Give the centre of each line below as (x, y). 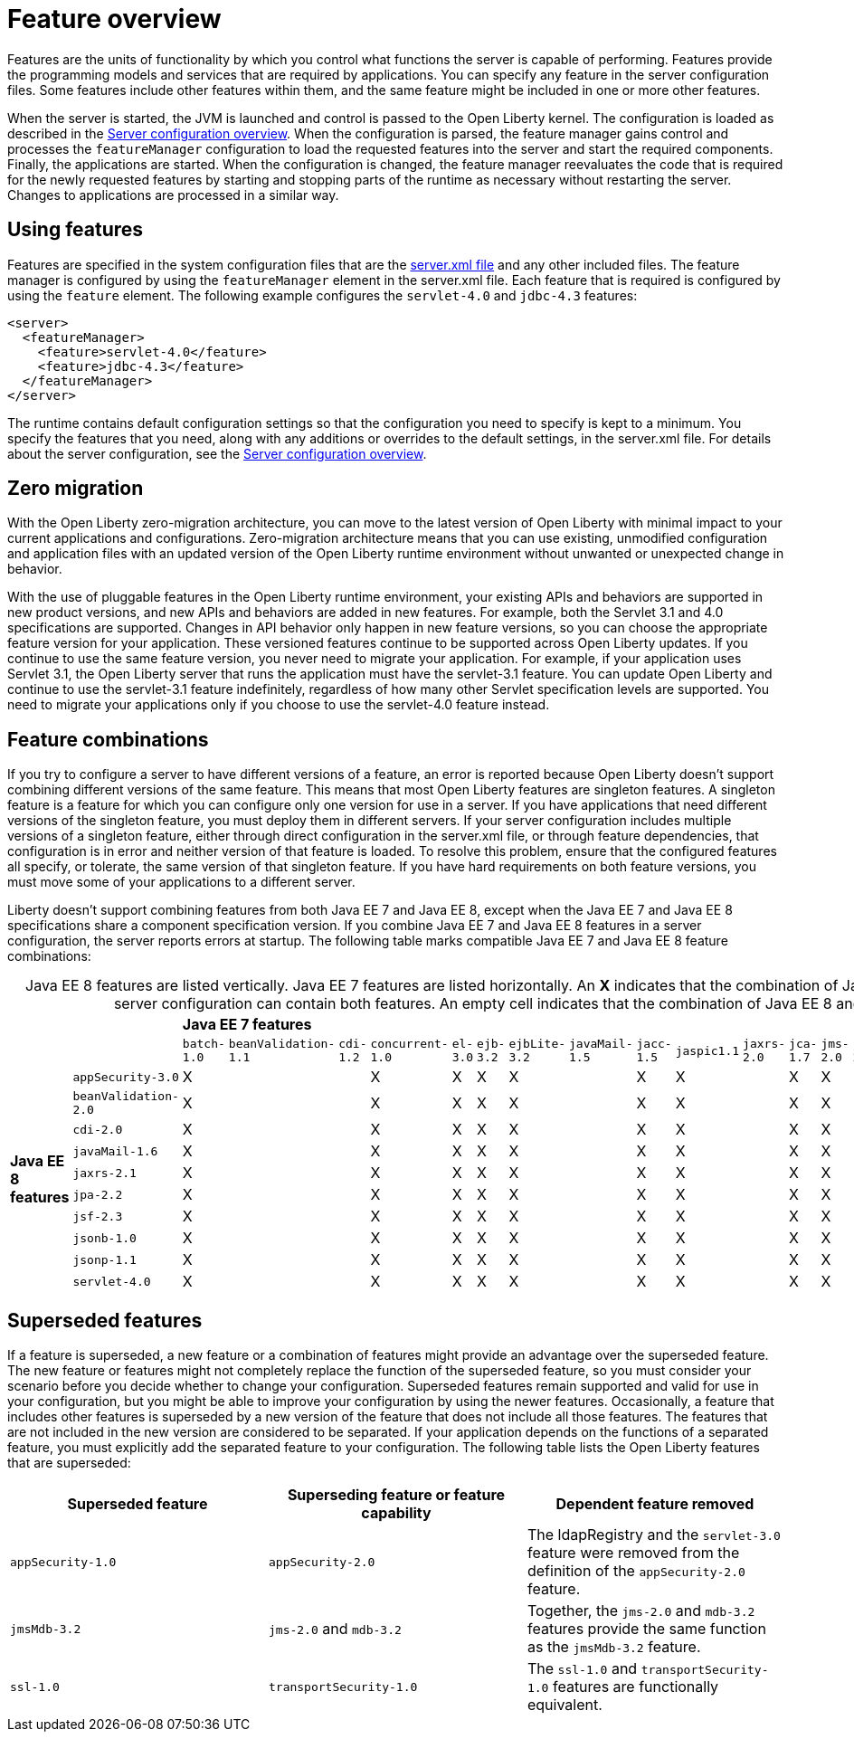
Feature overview (114, 19)
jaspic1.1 (707, 1050)
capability (396, 1513)
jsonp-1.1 (104, 1259)
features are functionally (636, 1687)
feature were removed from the (633, 1553)
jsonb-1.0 (104, 1238)
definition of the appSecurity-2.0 (636, 1571)
